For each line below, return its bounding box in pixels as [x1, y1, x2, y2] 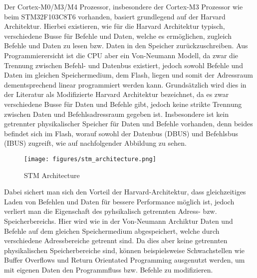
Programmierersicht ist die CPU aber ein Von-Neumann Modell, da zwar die [4, 50, 238, 60]
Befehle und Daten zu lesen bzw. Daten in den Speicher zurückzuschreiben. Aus [4, 40, 248, 51]
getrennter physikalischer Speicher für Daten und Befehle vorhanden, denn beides [4, 118, 253, 129]
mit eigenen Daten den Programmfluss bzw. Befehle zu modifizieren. [4, 264, 213, 275]
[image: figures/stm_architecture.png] [24, 155, 156, 163]
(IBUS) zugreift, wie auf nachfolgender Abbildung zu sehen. [4, 138, 187, 148]
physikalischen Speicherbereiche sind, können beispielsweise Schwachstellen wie [4, 245, 245, 255]
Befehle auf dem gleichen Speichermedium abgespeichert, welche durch [4, 225, 220, 236]
